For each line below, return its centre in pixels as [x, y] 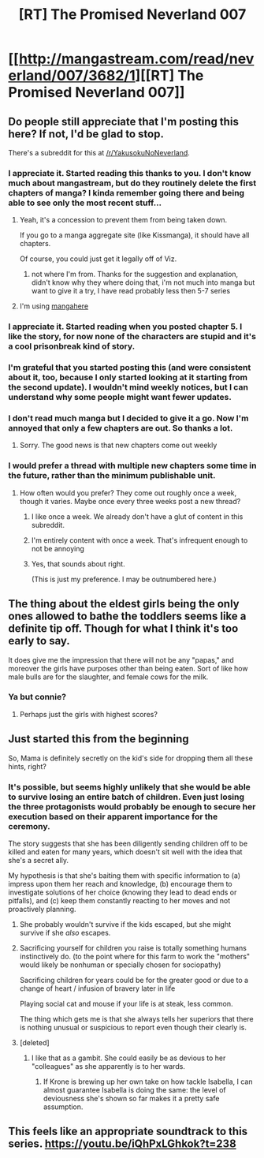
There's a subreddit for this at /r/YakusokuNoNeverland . [99, 153]
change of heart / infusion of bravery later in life [97, 988]
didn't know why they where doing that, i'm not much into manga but [143, 282]
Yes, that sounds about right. [78, 564]
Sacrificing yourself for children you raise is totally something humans [133, 947]
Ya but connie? [37, 697]
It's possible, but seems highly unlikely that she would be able [129, 786]
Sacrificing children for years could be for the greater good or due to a [134, 980]
